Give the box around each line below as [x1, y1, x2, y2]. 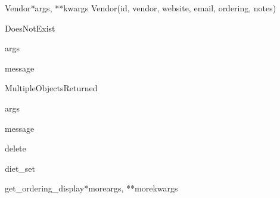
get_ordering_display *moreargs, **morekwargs [5, 182, 178, 194]
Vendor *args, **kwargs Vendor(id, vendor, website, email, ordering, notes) [5, 2, 276, 14]
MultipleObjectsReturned [5, 82, 98, 94]
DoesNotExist [5, 21, 55, 34]
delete [5, 142, 26, 154]
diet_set [5, 162, 36, 174]
